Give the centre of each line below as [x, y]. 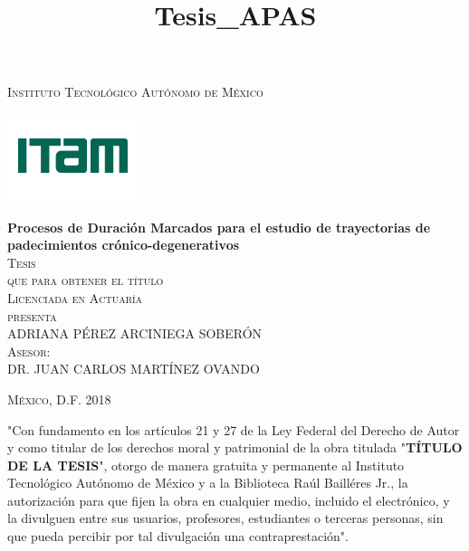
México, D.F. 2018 [59, 399]
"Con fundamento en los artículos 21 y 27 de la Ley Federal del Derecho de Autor [234, 429]
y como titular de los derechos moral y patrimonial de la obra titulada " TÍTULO [235, 447]
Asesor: [29, 351]
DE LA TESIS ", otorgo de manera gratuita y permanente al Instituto [206, 465]
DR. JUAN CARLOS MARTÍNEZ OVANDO [134, 369]
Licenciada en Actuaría [75, 297]
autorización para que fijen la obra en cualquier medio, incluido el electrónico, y [229, 500]
